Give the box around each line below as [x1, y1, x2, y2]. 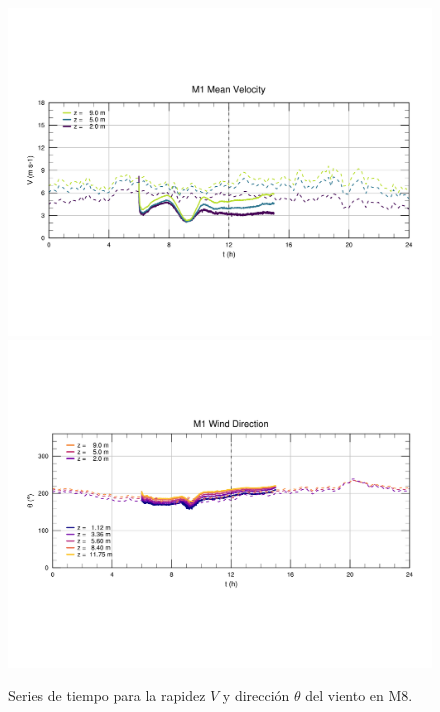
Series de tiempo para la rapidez [8, 685, 206, 706]
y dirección [222, 685, 290, 706]
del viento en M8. [305, 685, 413, 706]
